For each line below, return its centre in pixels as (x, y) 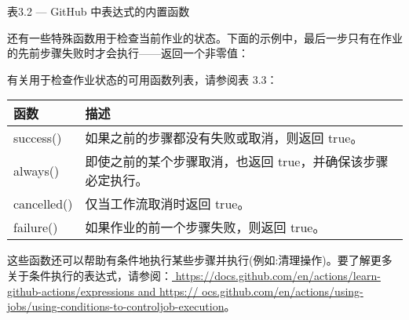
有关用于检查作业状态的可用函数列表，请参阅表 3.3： (142, 79)
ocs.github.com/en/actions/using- (283, 291)
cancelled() (43, 203)
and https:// (168, 291)
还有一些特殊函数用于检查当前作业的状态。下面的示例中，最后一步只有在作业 (205, 37)
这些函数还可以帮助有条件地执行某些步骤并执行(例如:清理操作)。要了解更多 (200, 260)
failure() (36, 227)
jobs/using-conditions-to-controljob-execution (116, 306)
